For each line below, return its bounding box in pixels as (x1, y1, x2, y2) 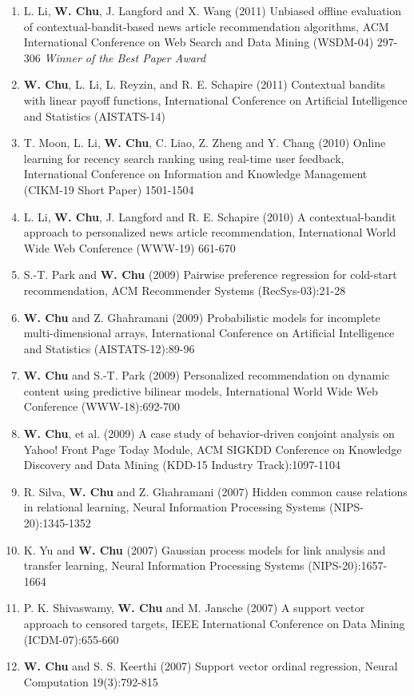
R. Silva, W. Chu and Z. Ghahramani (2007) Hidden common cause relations (23, 483, 408, 499)
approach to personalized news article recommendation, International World (23, 224, 396, 241)
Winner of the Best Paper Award (44, 49, 206, 66)
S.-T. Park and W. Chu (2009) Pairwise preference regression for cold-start (23, 266, 397, 283)
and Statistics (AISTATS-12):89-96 (23, 340, 195, 356)
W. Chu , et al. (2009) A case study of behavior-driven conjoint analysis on (23, 425, 395, 442)
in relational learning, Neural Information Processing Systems (23, 499, 326, 515)
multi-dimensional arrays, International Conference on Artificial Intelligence (23, 324, 395, 341)
